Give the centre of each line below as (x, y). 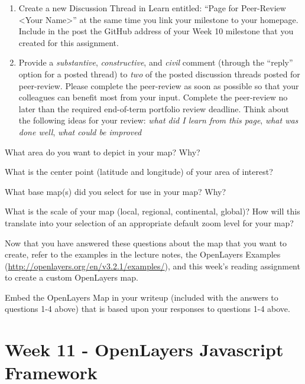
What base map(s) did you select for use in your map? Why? (116, 191)
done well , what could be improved (80, 131)
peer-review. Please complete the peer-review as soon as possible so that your (159, 85)
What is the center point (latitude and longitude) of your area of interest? (139, 172)
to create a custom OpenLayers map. (72, 277)
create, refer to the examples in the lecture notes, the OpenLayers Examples (143, 254)
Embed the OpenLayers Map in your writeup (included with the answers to (142, 297)
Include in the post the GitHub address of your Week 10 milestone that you (156, 31)
